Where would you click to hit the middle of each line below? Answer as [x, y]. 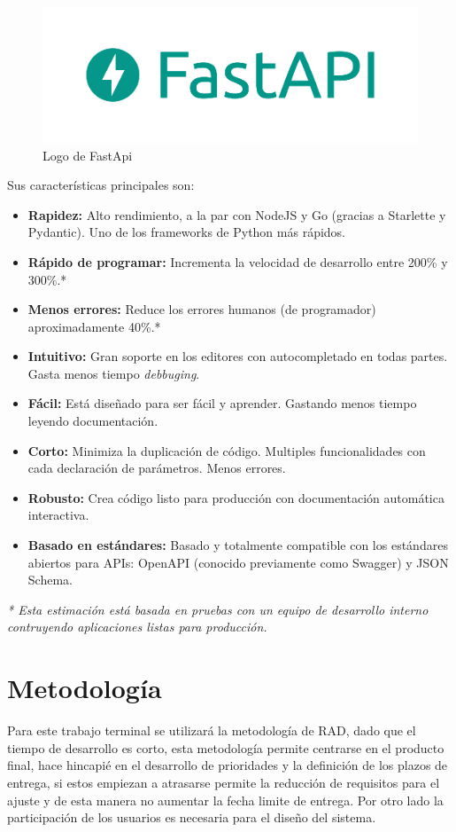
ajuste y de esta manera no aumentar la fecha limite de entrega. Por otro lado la [225, 800]
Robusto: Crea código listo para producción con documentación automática [236, 497]
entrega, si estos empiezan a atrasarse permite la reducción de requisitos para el [224, 782]
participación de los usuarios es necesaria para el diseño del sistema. [192, 817]
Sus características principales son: [101, 185]
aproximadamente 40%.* [94, 326]
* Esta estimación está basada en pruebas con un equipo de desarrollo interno [218, 609]
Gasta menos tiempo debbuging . [114, 373]
